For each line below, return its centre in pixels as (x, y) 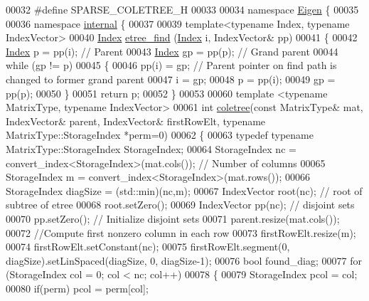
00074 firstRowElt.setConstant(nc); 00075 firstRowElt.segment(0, (148, 247)
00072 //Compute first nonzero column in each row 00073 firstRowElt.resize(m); (181, 232)
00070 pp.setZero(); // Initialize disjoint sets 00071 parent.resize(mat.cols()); (173, 218)
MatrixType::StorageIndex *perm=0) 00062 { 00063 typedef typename (160, 135)
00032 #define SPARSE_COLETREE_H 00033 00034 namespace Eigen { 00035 (182, 9)
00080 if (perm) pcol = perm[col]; (77, 288)
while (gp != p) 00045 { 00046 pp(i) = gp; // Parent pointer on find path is (171, 65)
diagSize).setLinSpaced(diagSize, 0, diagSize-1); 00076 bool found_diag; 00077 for (184, 260)
